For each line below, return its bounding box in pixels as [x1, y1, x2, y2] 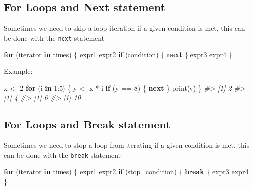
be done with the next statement [4, 32, 105, 43]
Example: [4, 66, 33, 76]
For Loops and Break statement [4, 117, 171, 132]
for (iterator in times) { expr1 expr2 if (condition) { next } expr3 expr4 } [4, 49, 232, 60]
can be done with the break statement [4, 149, 121, 160]
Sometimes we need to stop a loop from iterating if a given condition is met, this [4, 140, 250, 150]
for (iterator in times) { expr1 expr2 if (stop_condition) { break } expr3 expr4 [4, 166, 249, 177]
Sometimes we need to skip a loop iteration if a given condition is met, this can [4, 23, 245, 33]
